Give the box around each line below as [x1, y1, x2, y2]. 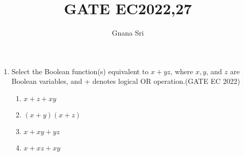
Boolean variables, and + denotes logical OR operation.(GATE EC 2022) [11, 76, 240, 86]
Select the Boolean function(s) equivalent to [11, 66, 149, 76]
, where [170, 66, 193, 76]
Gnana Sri [112, 27, 144, 38]
